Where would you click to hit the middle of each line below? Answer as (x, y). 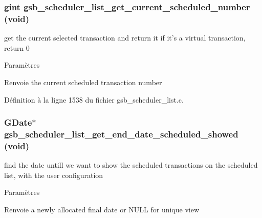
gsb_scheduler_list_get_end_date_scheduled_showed (121, 134)
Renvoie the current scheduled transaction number (83, 82)
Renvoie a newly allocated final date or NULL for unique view (102, 209)
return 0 (17, 47)
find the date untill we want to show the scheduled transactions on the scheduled (131, 165)
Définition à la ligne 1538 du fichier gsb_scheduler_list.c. (94, 99)
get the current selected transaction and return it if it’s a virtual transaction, (125, 38)
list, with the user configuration (54, 175)
